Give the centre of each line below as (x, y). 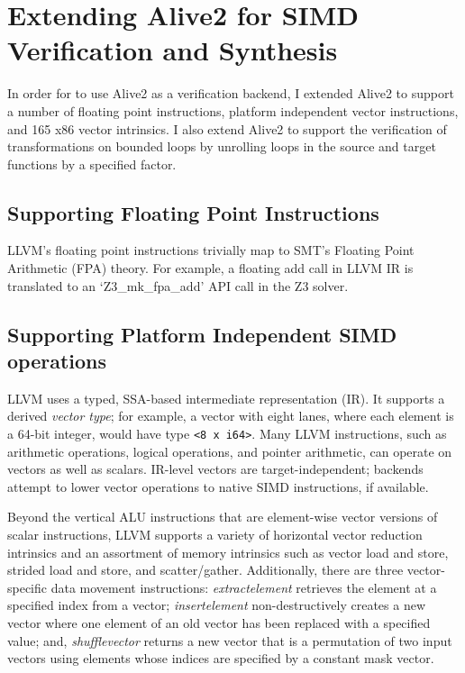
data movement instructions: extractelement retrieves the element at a (244, 587)
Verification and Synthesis (173, 50)
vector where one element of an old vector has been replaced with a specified (219, 623)
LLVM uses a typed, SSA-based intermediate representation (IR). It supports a (226, 398)
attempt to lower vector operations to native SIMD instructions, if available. (218, 486)
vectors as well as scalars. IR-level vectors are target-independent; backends (215, 469)
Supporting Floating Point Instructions (193, 212)
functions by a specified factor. (92, 164)
